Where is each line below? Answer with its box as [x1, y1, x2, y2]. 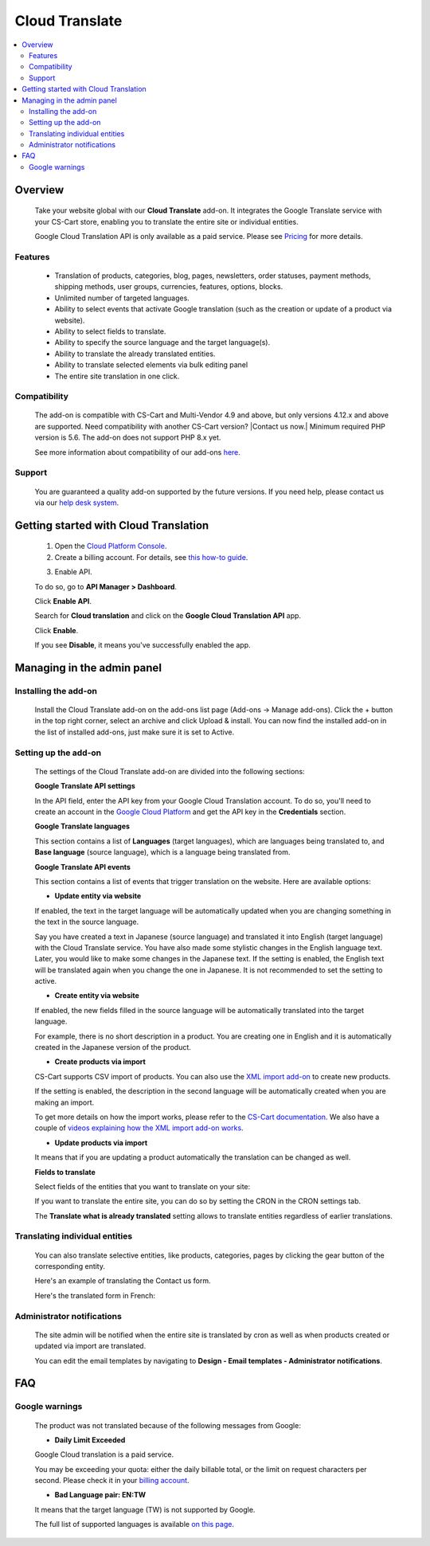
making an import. [34, 1098, 95, 1107]
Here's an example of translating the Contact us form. [34, 1276, 211, 1286]
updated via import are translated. [34, 1341, 147, 1351]
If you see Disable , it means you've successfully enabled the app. [34, 640, 251, 650]
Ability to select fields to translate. [54, 327, 166, 336]
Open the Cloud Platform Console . [54, 542, 167, 551]
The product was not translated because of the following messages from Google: [34, 1420, 302, 1430]
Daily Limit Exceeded [54, 1434, 126, 1445]
